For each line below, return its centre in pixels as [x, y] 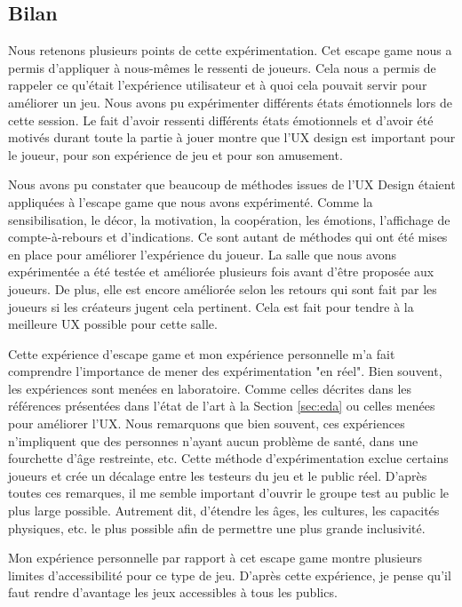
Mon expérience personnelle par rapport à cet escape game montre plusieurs [215, 558]
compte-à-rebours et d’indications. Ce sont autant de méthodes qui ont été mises [228, 237]
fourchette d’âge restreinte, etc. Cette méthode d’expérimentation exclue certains [228, 458]
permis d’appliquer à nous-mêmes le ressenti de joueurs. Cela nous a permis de [222, 67]
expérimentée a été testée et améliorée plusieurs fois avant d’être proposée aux [221, 272]
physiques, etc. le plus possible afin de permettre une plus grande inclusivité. [217, 527]
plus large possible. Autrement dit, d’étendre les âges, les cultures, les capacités [224, 511]
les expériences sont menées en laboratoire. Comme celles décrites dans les [210, 388]
